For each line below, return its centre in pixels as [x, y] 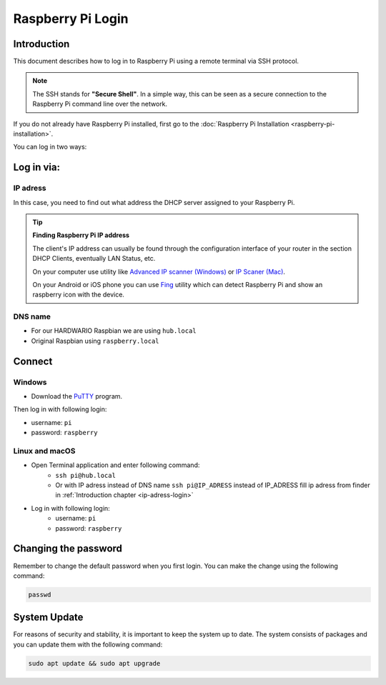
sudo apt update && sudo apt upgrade [94, 663]
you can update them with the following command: [88, 644]
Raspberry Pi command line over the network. [100, 104]
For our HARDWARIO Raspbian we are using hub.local [114, 331]
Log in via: [37, 167]
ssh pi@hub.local [85, 475]
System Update [48, 617]
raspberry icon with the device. [79, 295]
